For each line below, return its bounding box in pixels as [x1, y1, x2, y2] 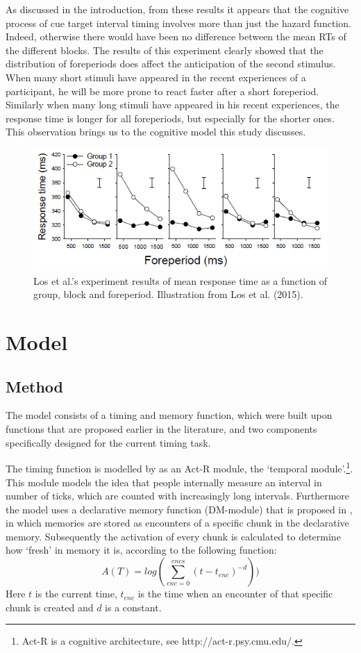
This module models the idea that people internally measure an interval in [6, 474, 322, 489]
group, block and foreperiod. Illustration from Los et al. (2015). [33, 287, 303, 301]
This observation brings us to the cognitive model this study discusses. [6, 124, 306, 139]
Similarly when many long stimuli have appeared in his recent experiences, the [6, 97, 339, 112]
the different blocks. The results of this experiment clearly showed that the [6, 42, 324, 57]
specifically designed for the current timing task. [6, 435, 211, 449]
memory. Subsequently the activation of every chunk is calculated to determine [6, 529, 341, 543]
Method [6, 375, 63, 397]
